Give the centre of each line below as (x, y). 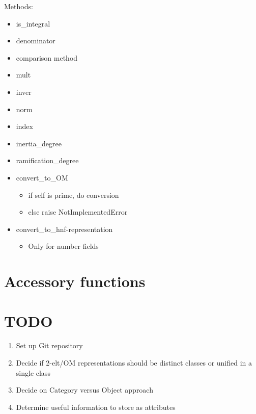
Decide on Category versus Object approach (84, 390)
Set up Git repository (49, 345)
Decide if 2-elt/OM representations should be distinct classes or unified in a (134, 363)
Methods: (19, 6)
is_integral (33, 23)
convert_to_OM (42, 177)
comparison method (47, 57)
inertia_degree (39, 143)
